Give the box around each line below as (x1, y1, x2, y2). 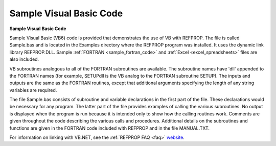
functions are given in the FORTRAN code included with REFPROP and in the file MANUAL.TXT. (9, 125, 210, 131)
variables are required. (9, 87, 57, 93)
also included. (9, 56, 39, 62)
